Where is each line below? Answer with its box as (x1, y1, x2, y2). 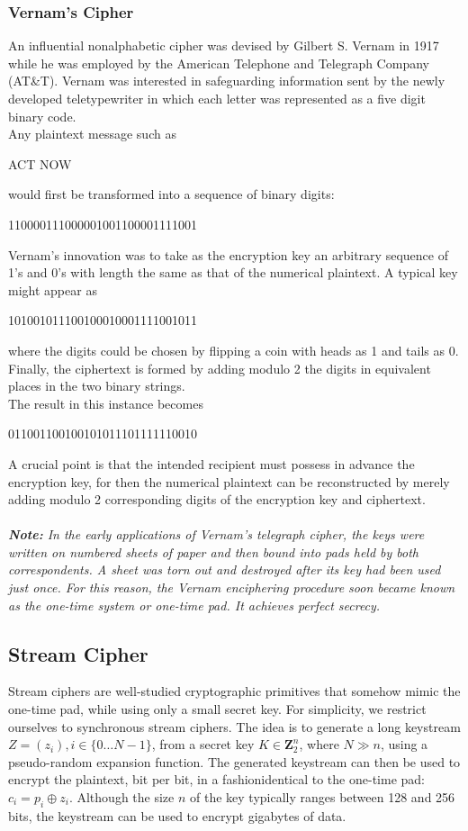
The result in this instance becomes (8, 393, 203, 412)
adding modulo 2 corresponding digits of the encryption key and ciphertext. (8, 490, 426, 509)
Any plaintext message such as (8, 124, 176, 143)
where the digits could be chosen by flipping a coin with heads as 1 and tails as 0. (8, 340, 459, 359)
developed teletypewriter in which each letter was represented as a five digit (8, 89, 426, 107)
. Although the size (68, 788, 175, 807)
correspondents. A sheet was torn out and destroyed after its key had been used (8, 560, 441, 579)
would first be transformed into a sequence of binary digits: (8, 185, 335, 203)
